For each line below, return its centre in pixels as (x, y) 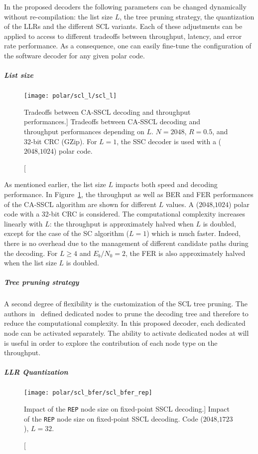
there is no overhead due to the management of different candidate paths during (126, 243)
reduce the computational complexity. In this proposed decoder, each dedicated (125, 323)
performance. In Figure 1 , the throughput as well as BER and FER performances (129, 194)
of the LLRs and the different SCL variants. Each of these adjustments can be (123, 26)
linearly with (23, 223)
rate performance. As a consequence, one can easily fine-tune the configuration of (128, 46)
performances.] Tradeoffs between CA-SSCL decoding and (112, 121)
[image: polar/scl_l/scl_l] (70, 96)
